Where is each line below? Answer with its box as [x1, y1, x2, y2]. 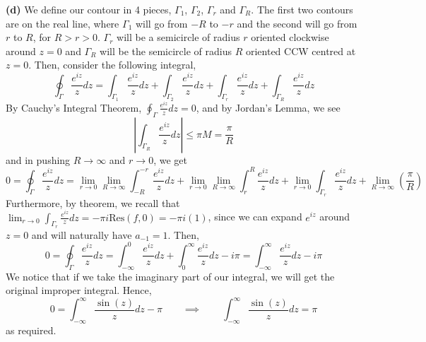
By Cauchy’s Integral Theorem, [6, 100, 142, 114]
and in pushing [6, 152, 71, 167]
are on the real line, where [6, 16, 119, 30]
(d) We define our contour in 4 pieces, [6, 2, 172, 16]
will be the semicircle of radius [100, 43, 232, 58]
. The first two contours [251, 2, 353, 16]
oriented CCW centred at [245, 43, 356, 58]
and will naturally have [31, 227, 132, 242]
